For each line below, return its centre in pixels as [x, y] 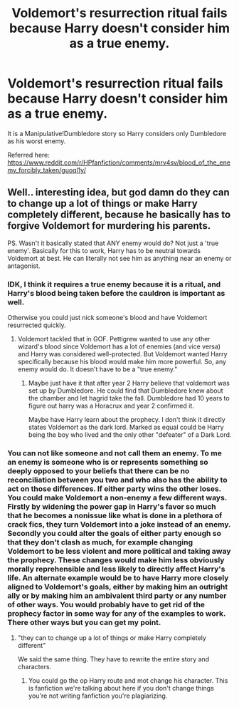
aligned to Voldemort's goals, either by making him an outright [118, 587]
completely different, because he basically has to [119, 215]
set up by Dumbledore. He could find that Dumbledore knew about [126, 391]
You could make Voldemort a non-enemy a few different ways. [117, 497]
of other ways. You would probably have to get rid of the [106, 604]
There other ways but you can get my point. [84, 622]
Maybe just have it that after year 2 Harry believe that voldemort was [129, 383]
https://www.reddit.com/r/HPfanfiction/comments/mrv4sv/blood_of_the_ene [119, 162]
